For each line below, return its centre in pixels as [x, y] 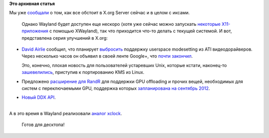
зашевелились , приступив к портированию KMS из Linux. [83, 72]
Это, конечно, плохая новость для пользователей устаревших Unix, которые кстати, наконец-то [124, 65]
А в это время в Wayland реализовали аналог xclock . [66, 114]
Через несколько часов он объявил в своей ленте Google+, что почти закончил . [107, 56]
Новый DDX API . [39, 97]
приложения [35, 31]
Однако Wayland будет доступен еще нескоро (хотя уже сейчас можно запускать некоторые [121, 24]
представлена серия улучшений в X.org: [65, 38]
